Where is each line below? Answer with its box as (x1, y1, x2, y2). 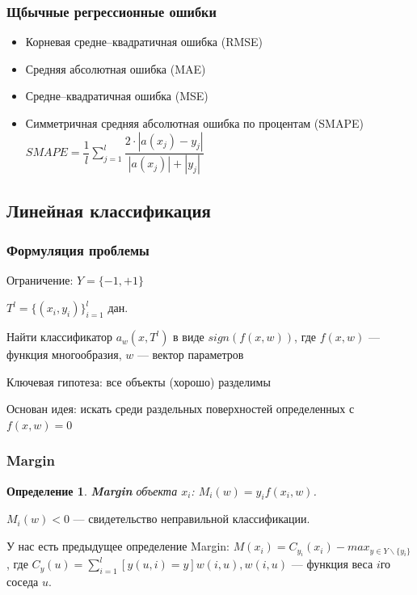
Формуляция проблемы (6, 240, 150, 260)
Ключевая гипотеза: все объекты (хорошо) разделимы (6, 373, 271, 390)
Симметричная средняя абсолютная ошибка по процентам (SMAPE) (25, 115, 364, 131)
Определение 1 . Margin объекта (6, 482, 178, 499)
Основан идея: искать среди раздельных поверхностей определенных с (6, 400, 355, 417)
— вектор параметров (137, 346, 244, 363)
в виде (173, 328, 204, 345)
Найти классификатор (6, 328, 112, 345)
